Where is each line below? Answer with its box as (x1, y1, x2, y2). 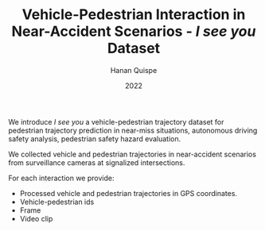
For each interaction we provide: (8, 173, 115, 183)
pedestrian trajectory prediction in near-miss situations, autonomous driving (8, 125, 258, 135)
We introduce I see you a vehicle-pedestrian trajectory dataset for (8, 117, 224, 126)
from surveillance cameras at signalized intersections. (8, 157, 185, 167)
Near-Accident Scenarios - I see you (11, 22, 256, 40)
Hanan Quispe (110, 65, 158, 75)
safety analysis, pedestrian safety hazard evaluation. (8, 133, 181, 144)
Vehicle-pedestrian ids (19, 197, 95, 206)
